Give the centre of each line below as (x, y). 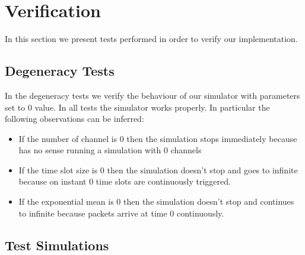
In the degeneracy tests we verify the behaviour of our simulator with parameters (152, 95)
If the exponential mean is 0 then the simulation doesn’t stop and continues (156, 201)
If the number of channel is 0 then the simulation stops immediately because (158, 138)
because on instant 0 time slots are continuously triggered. (125, 181)
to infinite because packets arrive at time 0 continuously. (121, 213)
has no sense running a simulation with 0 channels (110, 150)
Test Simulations (57, 245)
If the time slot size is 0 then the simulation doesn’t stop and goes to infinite (158, 170)
